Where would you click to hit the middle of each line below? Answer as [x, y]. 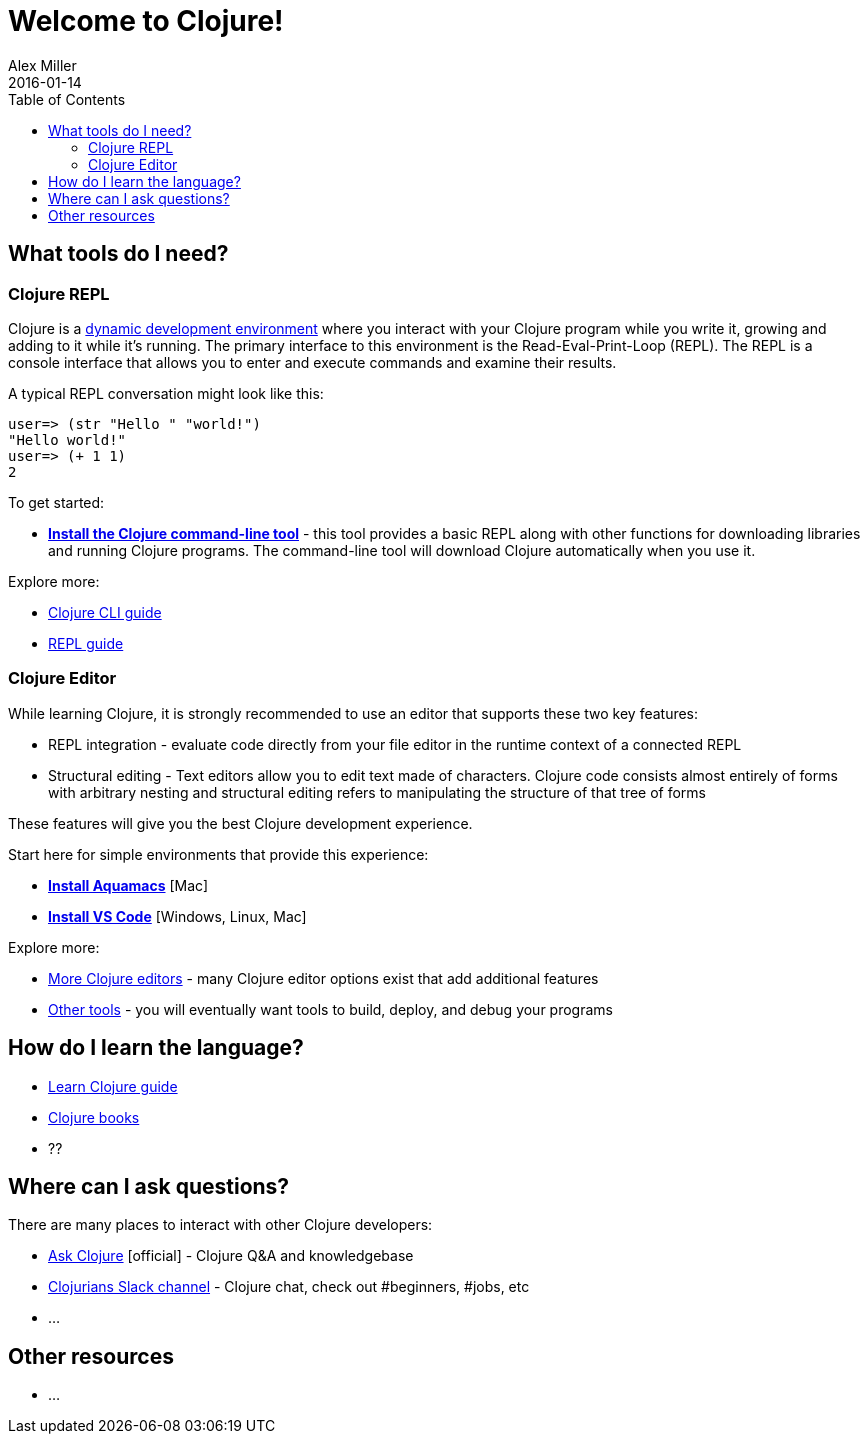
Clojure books [94, 1117]
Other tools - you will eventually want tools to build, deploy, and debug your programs [330, 1009]
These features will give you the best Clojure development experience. [240, 823]
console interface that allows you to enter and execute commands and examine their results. [312, 362]
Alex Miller [42, 65]
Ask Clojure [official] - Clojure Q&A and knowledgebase [231, 1256]
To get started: [56, 502]
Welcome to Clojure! [146, 21]
